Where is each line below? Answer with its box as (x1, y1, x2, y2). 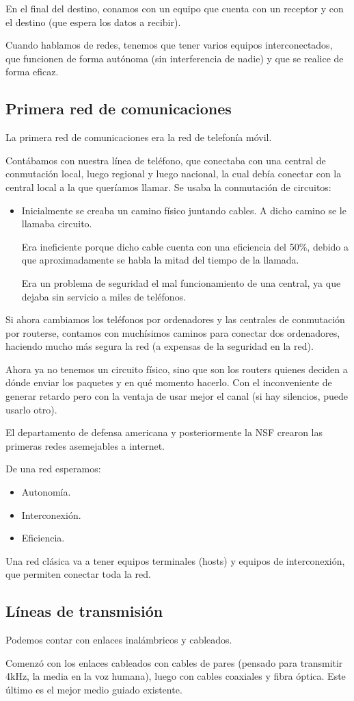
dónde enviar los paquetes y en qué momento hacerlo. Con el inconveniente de (5, 375, 332, 390)
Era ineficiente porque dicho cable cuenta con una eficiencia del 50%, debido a (21, 239, 349, 253)
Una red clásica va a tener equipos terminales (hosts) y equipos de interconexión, (5, 553, 345, 568)
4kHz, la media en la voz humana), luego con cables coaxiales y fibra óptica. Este (5, 669, 346, 683)
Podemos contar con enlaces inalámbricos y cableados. (5, 633, 232, 647)
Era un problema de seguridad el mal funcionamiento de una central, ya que (21, 275, 341, 290)
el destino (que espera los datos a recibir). (5, 14, 181, 29)
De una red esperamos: (5, 461, 101, 476)
